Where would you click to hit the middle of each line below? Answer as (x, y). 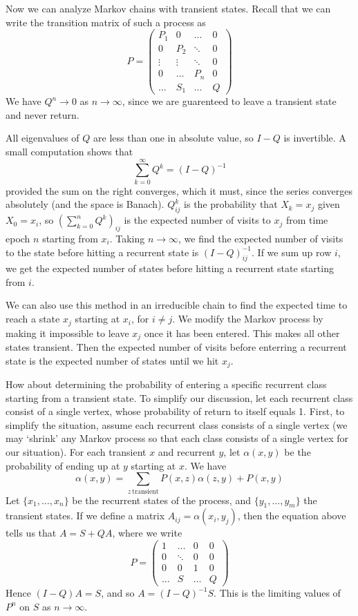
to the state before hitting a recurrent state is (102, 252)
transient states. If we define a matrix (85, 516)
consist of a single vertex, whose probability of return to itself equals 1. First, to (175, 411)
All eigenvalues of (43, 138)
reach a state (33, 319)
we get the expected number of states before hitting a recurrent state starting (170, 268)
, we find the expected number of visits (261, 238)
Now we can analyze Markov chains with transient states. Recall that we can (168, 8)
